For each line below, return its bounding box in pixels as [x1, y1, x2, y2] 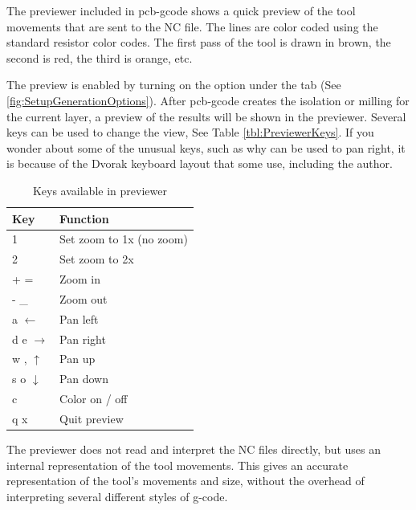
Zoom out [59, 290, 108, 307]
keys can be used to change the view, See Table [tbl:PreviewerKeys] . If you [6, 124, 374, 141]
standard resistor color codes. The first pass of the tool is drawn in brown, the [6, 34, 391, 51]
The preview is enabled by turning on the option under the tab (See [6, 76, 341, 93]
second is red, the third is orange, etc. [6, 49, 193, 66]
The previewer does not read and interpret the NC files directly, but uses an [6, 441, 381, 458]
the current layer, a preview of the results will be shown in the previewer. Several [6, 108, 406, 124]
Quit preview [59, 410, 124, 426]
